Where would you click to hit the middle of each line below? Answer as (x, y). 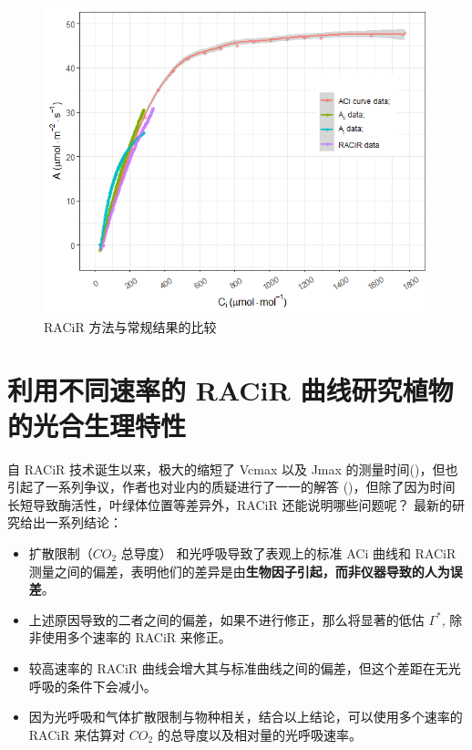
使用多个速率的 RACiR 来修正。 (136, 637)
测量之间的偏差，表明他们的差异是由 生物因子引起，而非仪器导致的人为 (239, 571)
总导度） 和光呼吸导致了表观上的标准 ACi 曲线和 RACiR (288, 553)
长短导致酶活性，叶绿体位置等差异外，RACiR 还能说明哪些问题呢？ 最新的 (230, 504)
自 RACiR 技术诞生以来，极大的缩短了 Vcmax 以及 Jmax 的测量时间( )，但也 (233, 469)
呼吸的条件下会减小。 (92, 686)
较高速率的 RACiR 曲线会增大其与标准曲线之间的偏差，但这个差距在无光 (245, 667)
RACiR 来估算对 (77, 734)
